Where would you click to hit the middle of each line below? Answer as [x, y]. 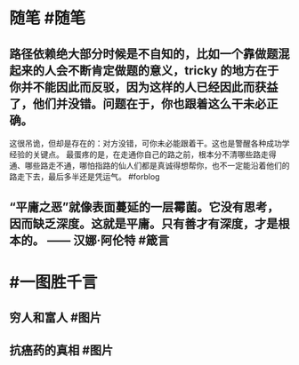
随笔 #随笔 [48, 18]
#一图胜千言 [53, 282]
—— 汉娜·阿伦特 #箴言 [108, 241]
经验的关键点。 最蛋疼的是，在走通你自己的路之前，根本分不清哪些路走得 [143, 155]
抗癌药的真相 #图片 [61, 350]
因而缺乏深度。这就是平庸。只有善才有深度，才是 [144, 224]
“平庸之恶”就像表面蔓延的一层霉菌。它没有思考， [144, 207]
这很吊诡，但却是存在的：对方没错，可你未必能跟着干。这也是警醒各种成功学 [149, 143]
